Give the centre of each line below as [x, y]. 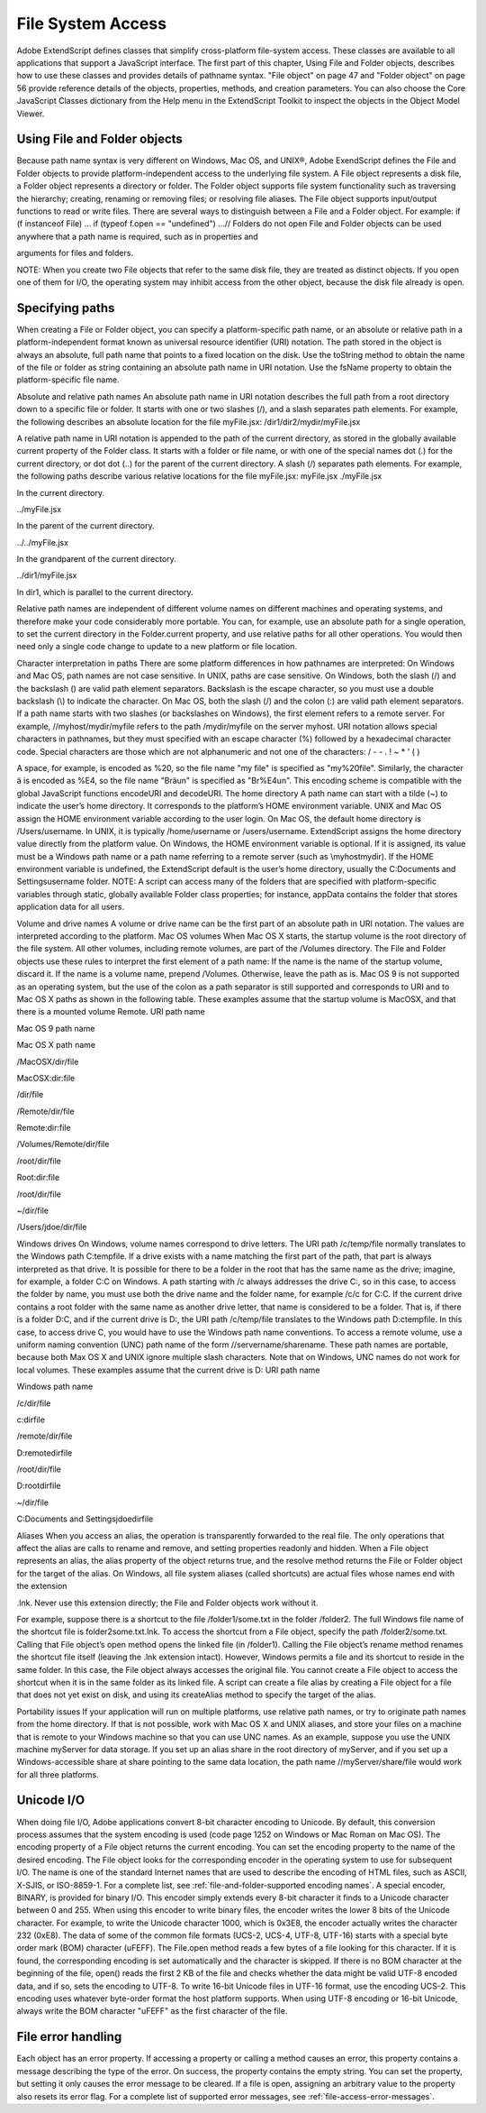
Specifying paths [66, 308]
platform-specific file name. [68, 380]
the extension [42, 1586]
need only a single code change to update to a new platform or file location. [157, 647]
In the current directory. [61, 492]
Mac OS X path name [56, 1045]
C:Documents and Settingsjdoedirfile [85, 1519]
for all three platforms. [58, 1774]
